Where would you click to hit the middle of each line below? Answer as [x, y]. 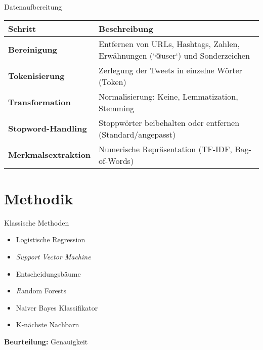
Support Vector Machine [53, 256]
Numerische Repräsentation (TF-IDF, [165, 149]
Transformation [39, 102]
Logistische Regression [51, 239]
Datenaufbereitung [33, 7]
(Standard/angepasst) [137, 134]
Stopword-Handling [48, 128]
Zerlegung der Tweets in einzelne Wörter [170, 70]
